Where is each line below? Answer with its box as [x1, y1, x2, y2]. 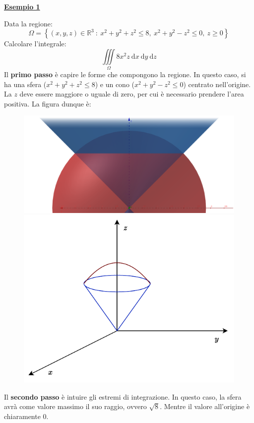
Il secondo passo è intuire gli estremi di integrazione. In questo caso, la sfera [4, 391, 242, 402]
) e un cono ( [95, 79, 134, 89]
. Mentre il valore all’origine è [160, 401, 250, 412]
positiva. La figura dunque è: [4, 98, 91, 108]
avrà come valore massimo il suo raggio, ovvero [4, 401, 147, 412]
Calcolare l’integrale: [4, 38, 66, 49]
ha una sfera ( [4, 79, 47, 89]
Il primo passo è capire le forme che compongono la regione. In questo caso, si [4, 69, 246, 80]
